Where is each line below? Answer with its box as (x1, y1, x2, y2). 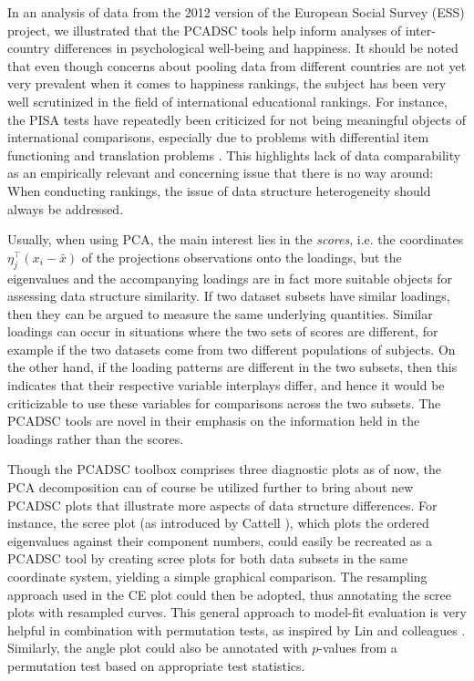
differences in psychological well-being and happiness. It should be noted (54, 38, 459, 57)
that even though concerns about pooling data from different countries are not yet (7, 56, 467, 75)
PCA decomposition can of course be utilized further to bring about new (7, 478, 414, 497)
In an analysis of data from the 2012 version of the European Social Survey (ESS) (7, 3, 465, 21)
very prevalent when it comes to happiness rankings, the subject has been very (7, 74, 447, 93)
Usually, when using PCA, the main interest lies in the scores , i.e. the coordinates (7, 230, 464, 249)
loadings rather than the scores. (7, 428, 184, 448)
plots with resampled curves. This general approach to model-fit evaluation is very (7, 603, 467, 622)
